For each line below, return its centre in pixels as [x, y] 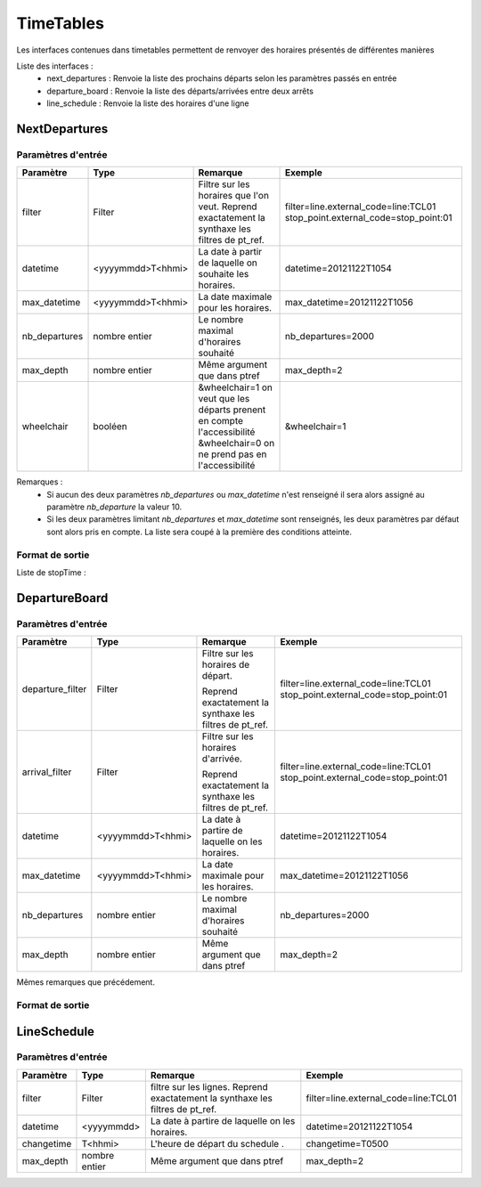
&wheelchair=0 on [236, 443]
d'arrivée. [222, 759]
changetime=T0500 [347, 1143]
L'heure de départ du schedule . [217, 1143]
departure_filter [54, 689]
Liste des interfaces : [55, 66]
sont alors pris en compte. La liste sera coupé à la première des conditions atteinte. [199, 532]
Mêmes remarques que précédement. [86, 982]
